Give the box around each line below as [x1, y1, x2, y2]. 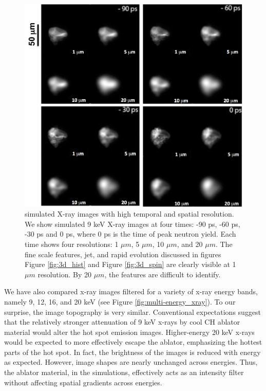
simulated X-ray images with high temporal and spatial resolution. [25, 208, 234, 219]
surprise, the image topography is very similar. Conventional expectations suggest [4, 306, 261, 317]
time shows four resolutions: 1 [25, 238, 119, 249]
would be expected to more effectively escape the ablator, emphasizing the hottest [4, 336, 262, 347]
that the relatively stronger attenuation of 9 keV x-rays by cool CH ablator [4, 316, 240, 327]
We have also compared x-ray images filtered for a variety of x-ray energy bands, [4, 286, 258, 297]
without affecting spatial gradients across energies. [4, 377, 162, 387]
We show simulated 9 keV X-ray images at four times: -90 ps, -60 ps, [25, 218, 240, 229]
